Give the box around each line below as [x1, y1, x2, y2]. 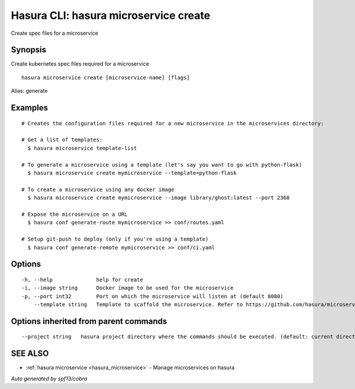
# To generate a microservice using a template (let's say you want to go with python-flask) [21, 161, 302, 168]
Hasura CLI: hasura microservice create [11, 9, 211, 22]
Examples [11, 103, 49, 113]
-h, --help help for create [21, 276, 143, 283]
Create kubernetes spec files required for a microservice [11, 60, 149, 67]
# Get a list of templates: [21, 137, 103, 143]
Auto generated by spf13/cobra [11, 375, 88, 382]
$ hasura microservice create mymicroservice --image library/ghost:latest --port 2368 [27, 194, 290, 201]
